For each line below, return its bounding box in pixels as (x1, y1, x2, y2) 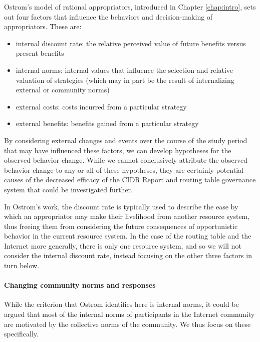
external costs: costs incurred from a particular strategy (16, 101, 187, 111)
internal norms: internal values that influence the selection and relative (16, 64, 233, 75)
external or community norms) (16, 84, 110, 95)
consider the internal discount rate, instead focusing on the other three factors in (4, 250, 252, 261)
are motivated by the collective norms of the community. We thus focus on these (4, 318, 251, 329)
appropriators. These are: (4, 21, 82, 32)
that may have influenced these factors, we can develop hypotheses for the (4, 145, 231, 155)
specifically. (4, 328, 39, 339)
